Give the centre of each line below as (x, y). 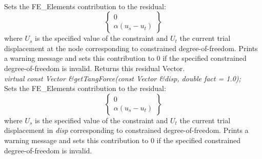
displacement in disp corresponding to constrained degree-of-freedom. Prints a (126, 130)
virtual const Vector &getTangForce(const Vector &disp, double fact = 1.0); (123, 78)
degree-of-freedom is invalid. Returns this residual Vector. (95, 68)
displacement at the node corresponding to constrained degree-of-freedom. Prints (131, 48)
